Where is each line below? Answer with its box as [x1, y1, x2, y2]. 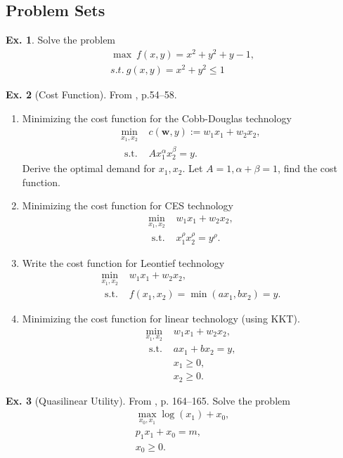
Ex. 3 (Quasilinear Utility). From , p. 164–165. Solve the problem [6, 393, 290, 407]
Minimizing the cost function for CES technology [22, 198, 233, 213]
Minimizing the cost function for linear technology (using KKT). [22, 311, 300, 326]
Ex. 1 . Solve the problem [6, 32, 116, 47]
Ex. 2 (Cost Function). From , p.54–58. [6, 87, 177, 102]
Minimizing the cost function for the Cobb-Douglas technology [22, 110, 292, 125]
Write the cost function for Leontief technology [22, 255, 225, 270]
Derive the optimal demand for [22, 161, 156, 176]
